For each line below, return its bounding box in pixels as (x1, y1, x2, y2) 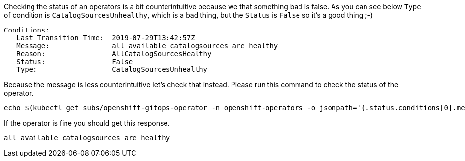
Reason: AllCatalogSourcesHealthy (16, 50, 212, 58)
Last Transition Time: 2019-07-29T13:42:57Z (16, 34, 195, 42)
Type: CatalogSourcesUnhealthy (16, 65, 208, 73)
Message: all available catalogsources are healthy (16, 42, 278, 50)
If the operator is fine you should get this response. (4, 119, 170, 127)
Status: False (16, 58, 133, 65)
